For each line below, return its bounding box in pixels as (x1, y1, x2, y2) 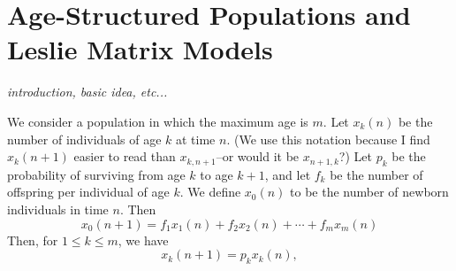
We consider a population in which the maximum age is (7, 112, 308, 130)
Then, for (7, 230, 58, 249)
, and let (264, 165, 311, 183)
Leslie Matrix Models (7, 31, 273, 67)
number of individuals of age (7, 129, 162, 148)
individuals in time (7, 200, 109, 219)
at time (176, 129, 216, 148)
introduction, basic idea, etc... (7, 82, 168, 101)
